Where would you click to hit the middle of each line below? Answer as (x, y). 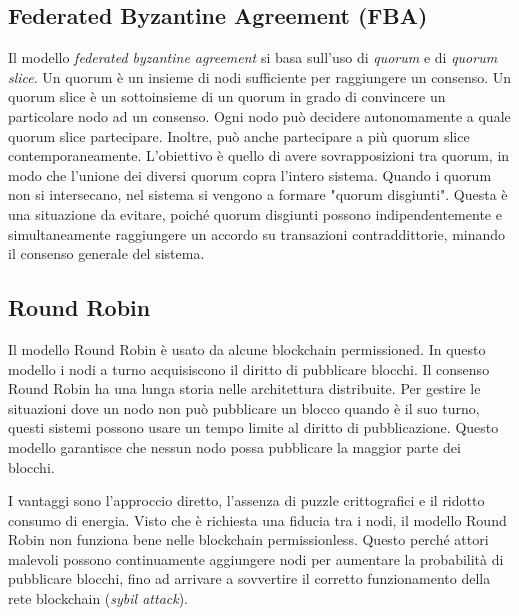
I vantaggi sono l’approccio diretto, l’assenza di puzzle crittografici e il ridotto (246, 500)
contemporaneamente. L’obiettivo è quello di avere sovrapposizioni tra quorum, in (259, 155)
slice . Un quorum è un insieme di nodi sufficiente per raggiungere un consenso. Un (260, 76)
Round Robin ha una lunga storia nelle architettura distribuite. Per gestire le (244, 388)
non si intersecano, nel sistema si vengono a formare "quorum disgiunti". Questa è (258, 194)
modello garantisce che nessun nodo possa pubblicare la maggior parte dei (234, 446)
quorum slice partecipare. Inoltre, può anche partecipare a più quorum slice (239, 135)
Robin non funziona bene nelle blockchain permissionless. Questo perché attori (248, 539)
